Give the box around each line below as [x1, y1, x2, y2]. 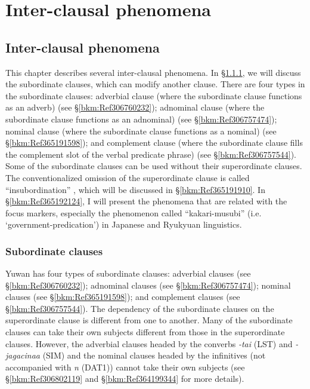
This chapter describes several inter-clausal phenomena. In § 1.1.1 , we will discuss [5, 66, 301, 78]
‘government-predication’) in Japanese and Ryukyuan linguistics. [5, 218, 242, 231]
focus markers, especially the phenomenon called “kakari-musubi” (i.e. [5, 206, 262, 219]
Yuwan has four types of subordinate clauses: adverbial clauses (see [5, 267, 251, 280]
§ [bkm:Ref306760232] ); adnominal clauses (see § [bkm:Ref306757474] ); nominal [5, 278, 291, 291]
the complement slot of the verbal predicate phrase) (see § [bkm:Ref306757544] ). [5, 148, 296, 160]
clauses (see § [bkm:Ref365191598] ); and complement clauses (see [5, 290, 240, 303]
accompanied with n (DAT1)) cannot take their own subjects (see [5, 360, 245, 373]
